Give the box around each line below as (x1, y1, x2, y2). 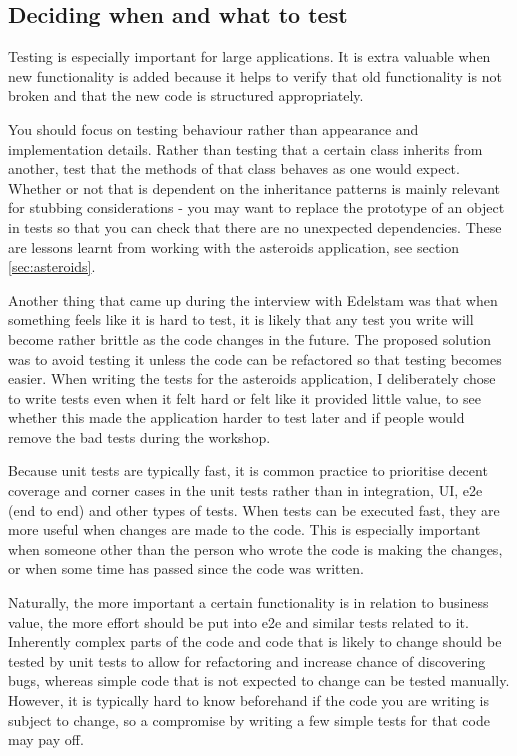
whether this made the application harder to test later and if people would (8, 407, 465, 428)
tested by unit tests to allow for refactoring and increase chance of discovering (8, 650, 486, 671)
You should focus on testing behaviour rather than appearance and (8, 118, 419, 139)
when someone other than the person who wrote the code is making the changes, (8, 538, 503, 559)
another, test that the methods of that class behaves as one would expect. (8, 158, 460, 179)
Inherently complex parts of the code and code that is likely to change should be (8, 631, 502, 652)
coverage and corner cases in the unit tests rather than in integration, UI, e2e (8, 480, 483, 501)
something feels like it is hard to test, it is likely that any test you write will (8, 309, 474, 330)
